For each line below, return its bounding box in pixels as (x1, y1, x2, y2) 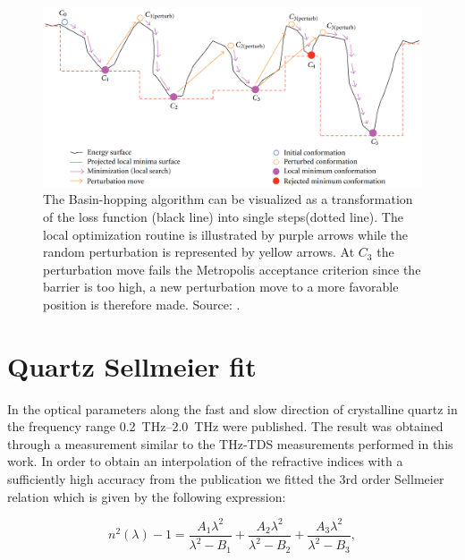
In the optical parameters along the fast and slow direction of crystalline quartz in (7, 399, 458, 418)
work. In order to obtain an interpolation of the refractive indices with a (7, 452, 403, 471)
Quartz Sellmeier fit (7, 347, 257, 384)
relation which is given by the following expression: (7, 487, 286, 505)
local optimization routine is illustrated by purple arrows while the (43, 225, 409, 243)
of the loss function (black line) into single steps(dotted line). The (43, 208, 403, 225)
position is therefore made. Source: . (43, 294, 241, 313)
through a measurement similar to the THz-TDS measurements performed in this (7, 434, 453, 453)
